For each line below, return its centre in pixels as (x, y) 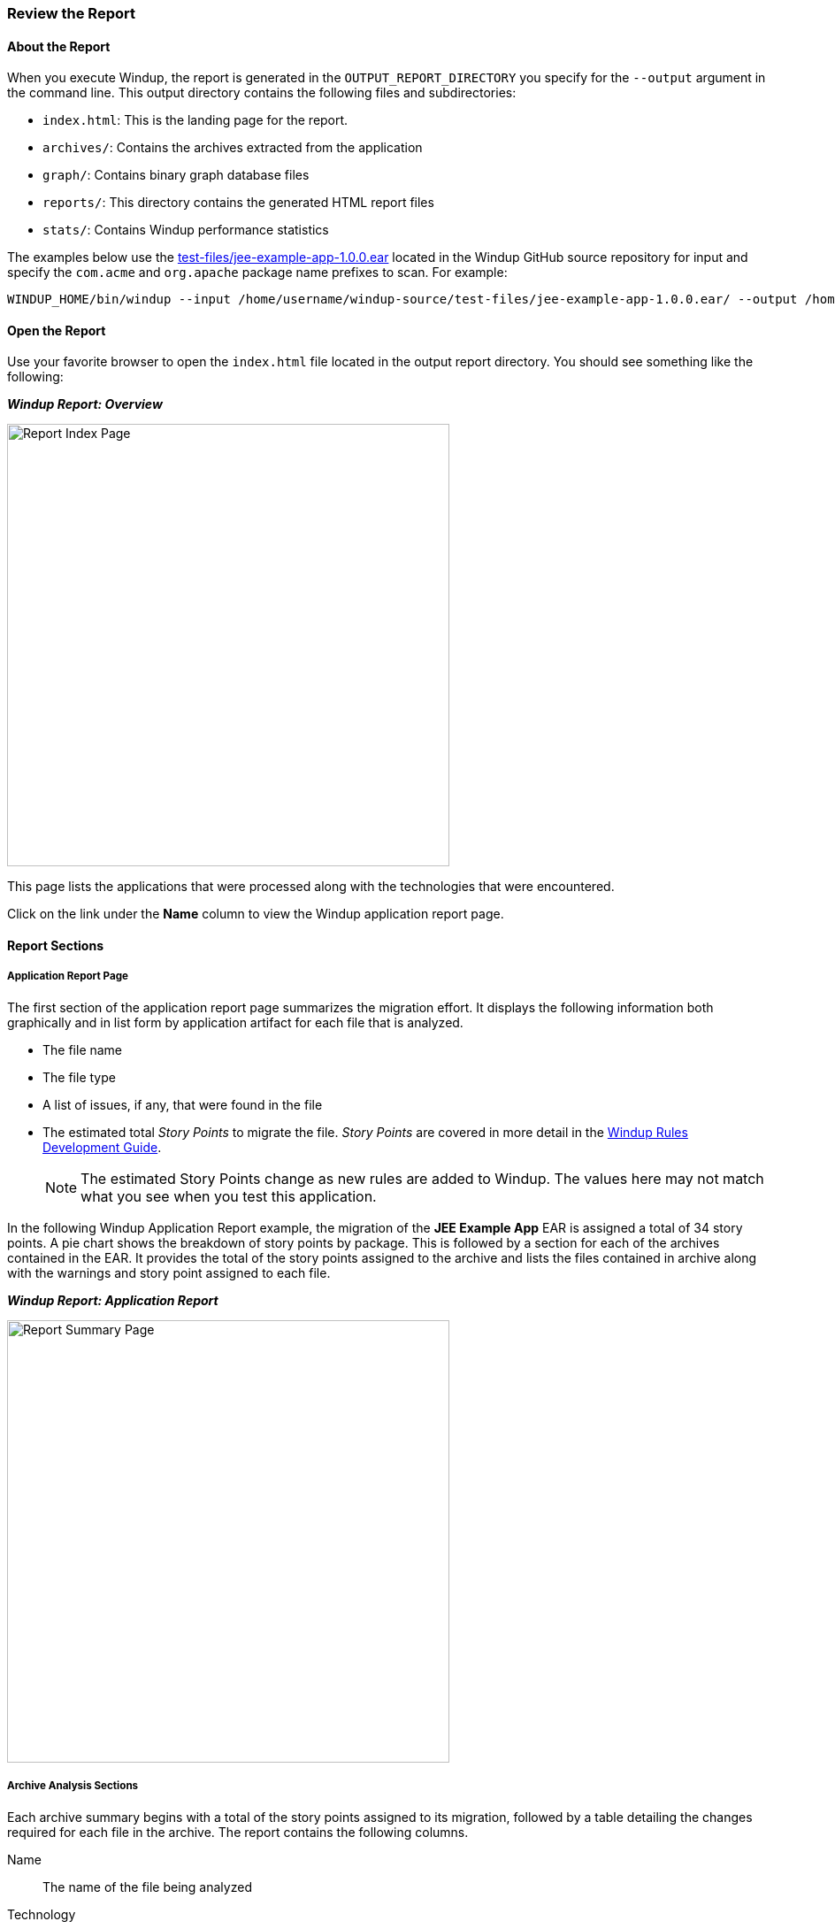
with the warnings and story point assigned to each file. (169, 1272)
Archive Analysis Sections (73, 1786)
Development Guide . (102, 1147)
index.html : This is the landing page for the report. (195, 120)
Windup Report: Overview (85, 404)
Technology (42, 1914)
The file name (83, 1049)
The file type (79, 1077)
